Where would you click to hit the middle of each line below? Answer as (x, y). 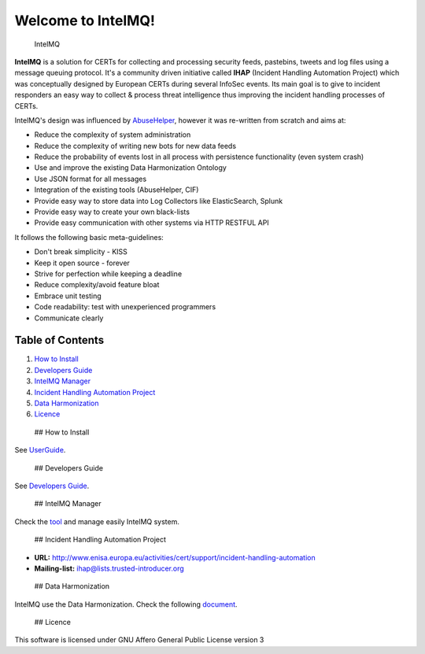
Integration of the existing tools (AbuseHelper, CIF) (116, 190)
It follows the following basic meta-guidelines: (89, 237)
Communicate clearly (69, 318)
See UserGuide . (40, 450)
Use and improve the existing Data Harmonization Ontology (131, 168)
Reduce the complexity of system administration (113, 135)
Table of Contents (59, 340)
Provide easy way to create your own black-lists (112, 212)
